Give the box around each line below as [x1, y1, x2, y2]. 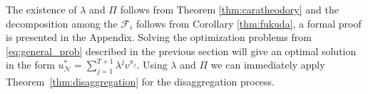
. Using [136, 57, 168, 72]
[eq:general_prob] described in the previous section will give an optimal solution [6, 43, 357, 58]
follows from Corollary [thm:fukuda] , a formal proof [136, 16, 362, 30]
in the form [6, 57, 55, 72]
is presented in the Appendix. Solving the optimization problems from [6, 30, 312, 45]
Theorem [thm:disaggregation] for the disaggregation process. [6, 74, 275, 89]
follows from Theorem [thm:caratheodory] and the [120, 2, 339, 16]
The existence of [6, 2, 77, 16]
